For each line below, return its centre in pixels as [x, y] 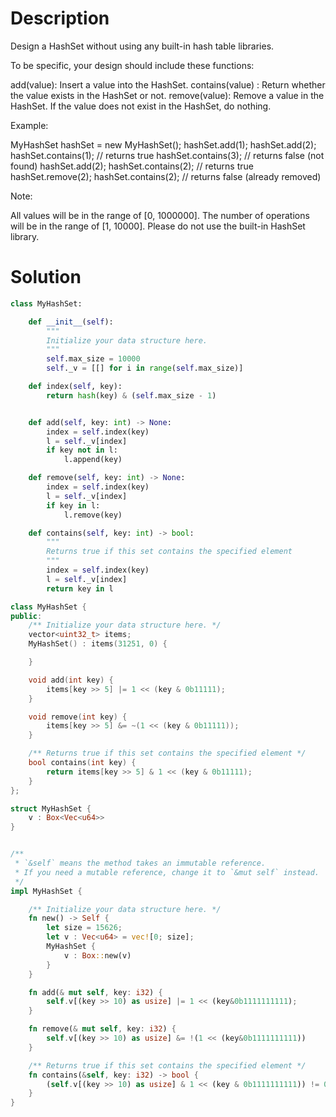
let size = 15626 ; [84, 928]
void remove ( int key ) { [78, 717]
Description [60, 18]
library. [25, 236]
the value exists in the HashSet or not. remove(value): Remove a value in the [167, 95]
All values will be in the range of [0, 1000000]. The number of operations [160, 215]
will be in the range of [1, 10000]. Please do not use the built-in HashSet [158, 226]
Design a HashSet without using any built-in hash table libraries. [142, 46]
